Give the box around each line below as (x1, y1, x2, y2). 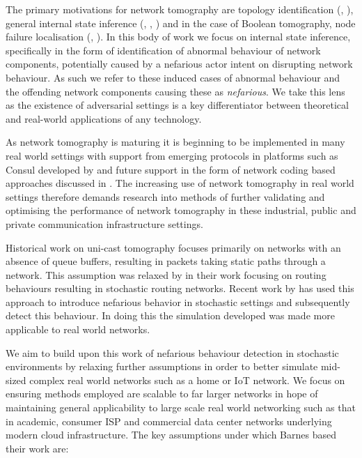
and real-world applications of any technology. (6, 111, 202, 125)
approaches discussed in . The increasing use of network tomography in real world (6, 176, 354, 190)
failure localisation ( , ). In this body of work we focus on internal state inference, (6, 29, 351, 44)
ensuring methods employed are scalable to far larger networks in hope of (6, 386, 318, 401)
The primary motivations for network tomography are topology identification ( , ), (6, 2, 354, 16)
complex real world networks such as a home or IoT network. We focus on (29, 372, 345, 387)
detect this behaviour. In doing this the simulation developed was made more (6, 308, 335, 323)
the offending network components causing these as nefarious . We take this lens (6, 84, 345, 98)
